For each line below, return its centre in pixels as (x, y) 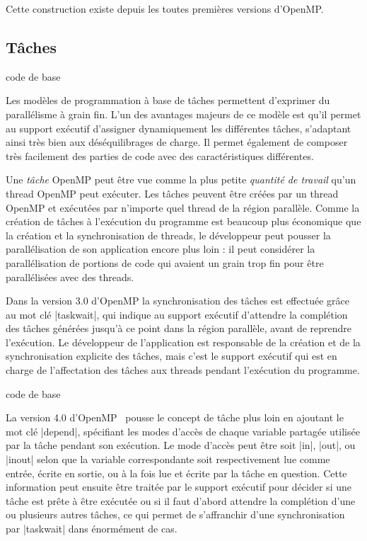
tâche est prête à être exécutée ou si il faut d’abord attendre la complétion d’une (181, 500)
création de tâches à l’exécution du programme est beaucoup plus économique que (183, 221)
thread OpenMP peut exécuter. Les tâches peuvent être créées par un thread (172, 193)
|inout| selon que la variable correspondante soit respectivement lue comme (168, 459)
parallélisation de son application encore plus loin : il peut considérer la (161, 249)
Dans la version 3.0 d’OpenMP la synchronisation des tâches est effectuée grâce (177, 301)
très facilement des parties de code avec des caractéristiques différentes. (160, 155)
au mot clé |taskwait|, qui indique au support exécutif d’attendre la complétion (177, 314)
